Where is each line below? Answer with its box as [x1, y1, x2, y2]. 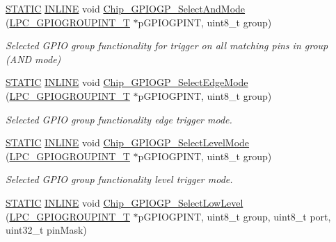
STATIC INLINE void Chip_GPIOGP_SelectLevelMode [6, 135, 250, 150]
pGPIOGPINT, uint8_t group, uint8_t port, [138, 209, 331, 223]
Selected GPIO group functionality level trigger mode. [6, 172, 233, 187]
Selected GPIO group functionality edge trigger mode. [6, 112, 232, 126]
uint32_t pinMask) [6, 223, 87, 237]
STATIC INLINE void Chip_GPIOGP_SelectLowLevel [6, 195, 243, 209]
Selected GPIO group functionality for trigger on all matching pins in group [6, 38, 328, 53]
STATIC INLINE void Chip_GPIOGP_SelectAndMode [6, 1, 246, 15]
